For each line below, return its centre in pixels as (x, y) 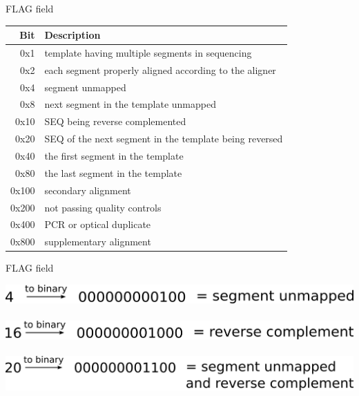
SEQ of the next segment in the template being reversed (164, 139)
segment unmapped (85, 87)
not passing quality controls (103, 207)
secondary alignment (88, 190)
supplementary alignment (98, 242)
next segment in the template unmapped (130, 104)
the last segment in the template (113, 172)
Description (72, 35)
